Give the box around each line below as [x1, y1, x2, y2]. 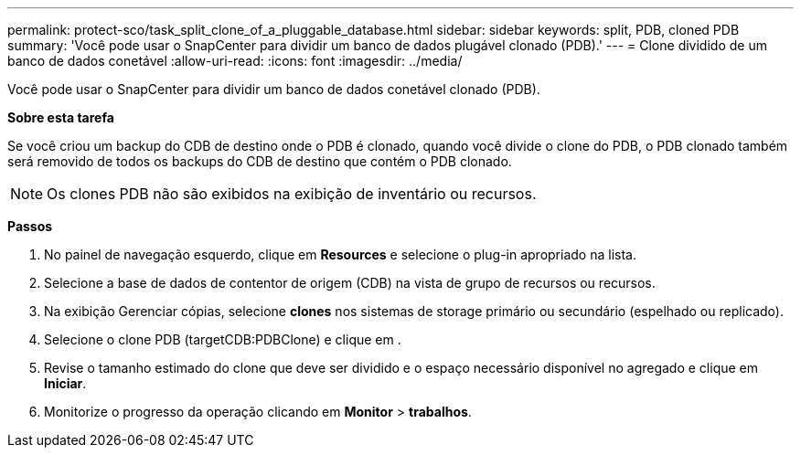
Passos [7, 218, 53, 234]
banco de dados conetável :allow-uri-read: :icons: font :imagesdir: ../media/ [7, 53, 463, 69]
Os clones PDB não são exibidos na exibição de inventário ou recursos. [47, 185, 537, 203]
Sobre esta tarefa [7, 110, 114, 125]
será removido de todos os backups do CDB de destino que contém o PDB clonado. [7, 153, 512, 169]
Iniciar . [44, 376, 87, 391]
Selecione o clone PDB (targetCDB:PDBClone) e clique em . [44, 332, 401, 347]
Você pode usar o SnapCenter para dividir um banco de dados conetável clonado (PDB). [7, 81, 540, 97]
